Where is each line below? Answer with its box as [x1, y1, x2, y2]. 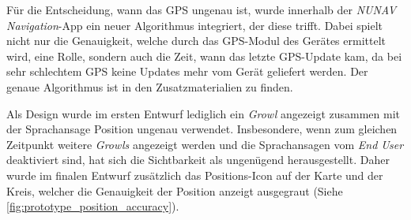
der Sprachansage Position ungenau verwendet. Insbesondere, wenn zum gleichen [6, 121, 398, 137]
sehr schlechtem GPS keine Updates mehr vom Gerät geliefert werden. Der [6, 63, 368, 80]
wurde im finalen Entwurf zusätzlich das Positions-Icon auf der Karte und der [6, 166, 383, 183]
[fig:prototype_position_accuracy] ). [6, 198, 179, 214]
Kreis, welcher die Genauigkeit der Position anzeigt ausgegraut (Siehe [6, 182, 343, 199]
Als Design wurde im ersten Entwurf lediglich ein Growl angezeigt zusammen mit [6, 105, 401, 121]
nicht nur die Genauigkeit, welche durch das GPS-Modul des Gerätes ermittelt [6, 32, 386, 49]
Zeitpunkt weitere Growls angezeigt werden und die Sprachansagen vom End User [6, 136, 404, 152]
